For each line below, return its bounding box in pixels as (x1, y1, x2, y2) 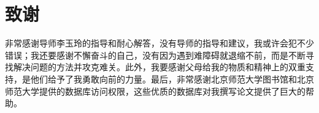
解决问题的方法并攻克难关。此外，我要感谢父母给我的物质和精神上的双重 (13, 60, 306, 73)
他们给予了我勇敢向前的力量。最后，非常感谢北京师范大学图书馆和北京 (30, 72, 314, 85)
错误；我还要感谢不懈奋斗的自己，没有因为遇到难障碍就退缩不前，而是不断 (5, 48, 306, 61)
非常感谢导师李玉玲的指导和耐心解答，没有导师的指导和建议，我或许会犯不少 (5, 37, 314, 49)
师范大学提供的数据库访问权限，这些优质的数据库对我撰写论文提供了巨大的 (5, 84, 306, 97)
